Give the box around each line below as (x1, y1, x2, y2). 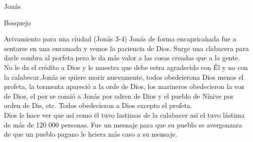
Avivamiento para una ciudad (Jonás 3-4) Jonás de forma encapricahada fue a (4, 34, 236, 44)
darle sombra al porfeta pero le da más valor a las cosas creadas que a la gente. (4, 53, 240, 63)
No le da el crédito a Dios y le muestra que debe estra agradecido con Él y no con (4, 62, 248, 72)
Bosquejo (4, 17, 31, 27)
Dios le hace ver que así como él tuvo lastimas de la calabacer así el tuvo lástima (4, 109, 245, 120)
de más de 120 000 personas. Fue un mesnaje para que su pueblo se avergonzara (4, 119, 242, 129)
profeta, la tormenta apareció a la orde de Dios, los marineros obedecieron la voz (4, 81, 244, 91)
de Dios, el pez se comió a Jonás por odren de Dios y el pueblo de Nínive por (4, 90, 234, 101)
